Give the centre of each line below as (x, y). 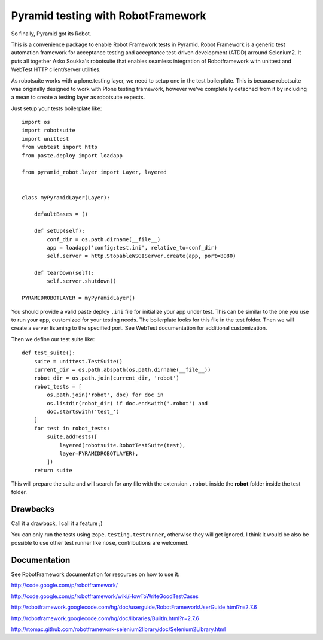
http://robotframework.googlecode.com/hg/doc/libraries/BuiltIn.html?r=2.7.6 (105, 618)
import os (36, 122)
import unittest (45, 139)
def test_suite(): (49, 353)
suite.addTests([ (72, 437)
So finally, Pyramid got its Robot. (51, 34)
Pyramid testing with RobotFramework (109, 16)
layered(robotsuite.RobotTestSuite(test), (123, 445)
